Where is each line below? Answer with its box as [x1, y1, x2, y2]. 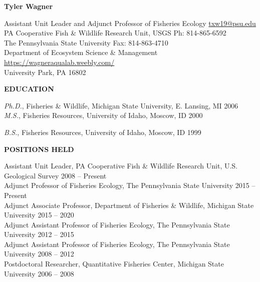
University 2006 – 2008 [4, 268, 74, 278]
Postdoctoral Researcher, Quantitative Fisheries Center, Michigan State [4, 258, 224, 269]
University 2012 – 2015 [4, 229, 74, 239]
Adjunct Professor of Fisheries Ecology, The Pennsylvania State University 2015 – [4, 180, 255, 190]
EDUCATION [4, 83, 54, 94]
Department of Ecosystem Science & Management [4, 47, 158, 57]
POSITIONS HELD [4, 143, 74, 154]
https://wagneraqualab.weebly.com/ [4, 56, 115, 67]
